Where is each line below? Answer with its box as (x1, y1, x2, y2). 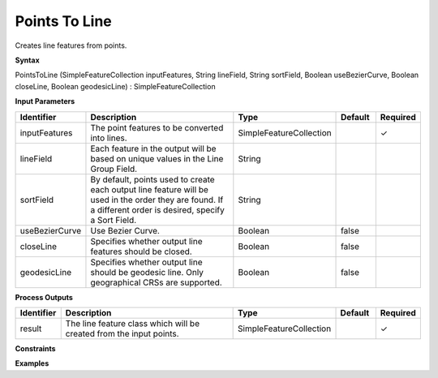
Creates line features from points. (15, 41, 127, 50)
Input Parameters (15, 97, 75, 106)
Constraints (15, 343, 56, 353)
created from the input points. (65, 328, 179, 339)
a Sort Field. (90, 214, 137, 226)
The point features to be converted (90, 122, 224, 133)
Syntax (15, 55, 40, 65)
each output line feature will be (90, 183, 208, 195)
